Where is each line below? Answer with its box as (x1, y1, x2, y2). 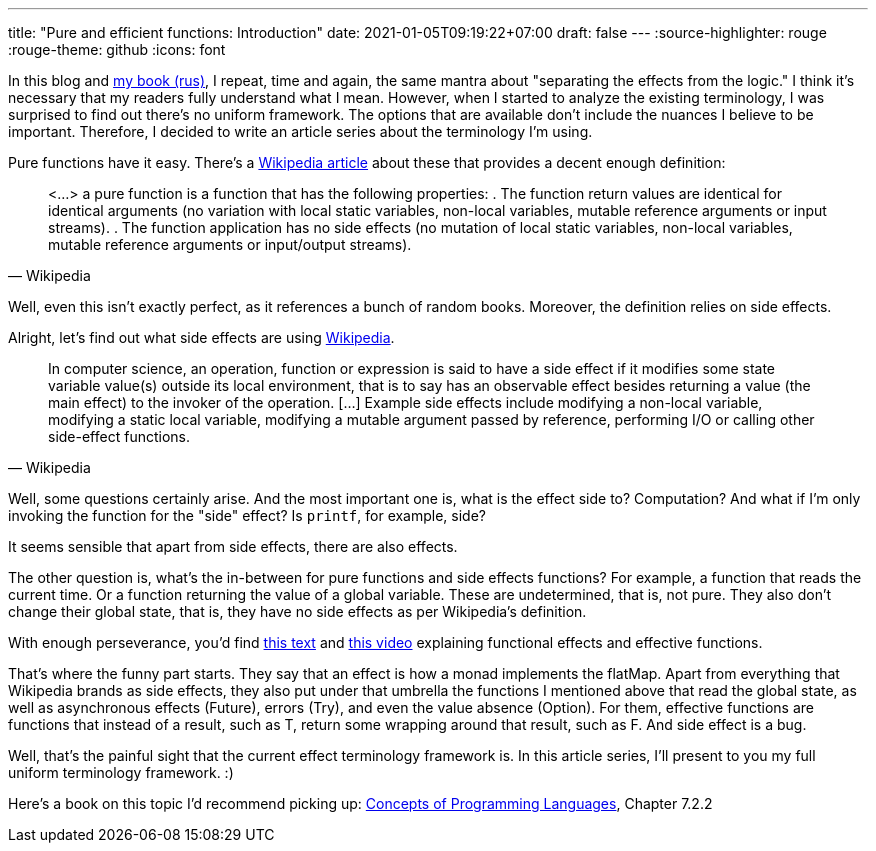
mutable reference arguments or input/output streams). (48, 236, 412, 253)
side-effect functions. (48, 428, 190, 445)
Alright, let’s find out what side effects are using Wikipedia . (8, 329, 395, 346)
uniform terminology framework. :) (8, 764, 234, 781)
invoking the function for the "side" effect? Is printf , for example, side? (8, 507, 487, 524)
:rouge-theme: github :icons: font (8, 41, 226, 58)
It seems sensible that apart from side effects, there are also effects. (8, 538, 458, 555)
